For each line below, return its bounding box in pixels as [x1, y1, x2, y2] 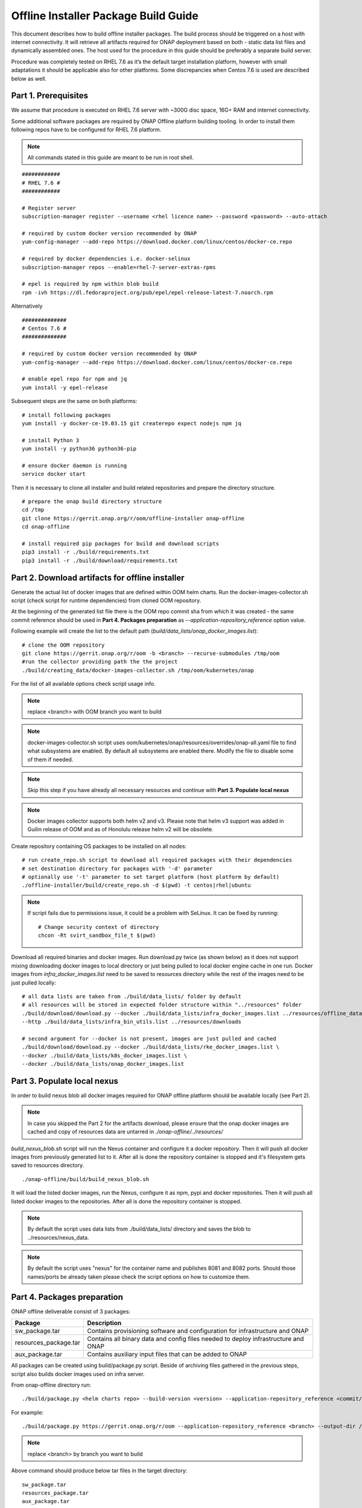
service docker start [22, 470, 86, 478]
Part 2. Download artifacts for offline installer [11, 572, 185, 583]
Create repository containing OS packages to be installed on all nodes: [11, 842, 187, 850]
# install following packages [22, 411, 112, 419]
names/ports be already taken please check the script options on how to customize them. [27, 1273, 250, 1280]
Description [87, 1319, 122, 1327]
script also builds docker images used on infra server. [11, 1370, 145, 1378]
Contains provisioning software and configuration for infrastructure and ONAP [87, 1327, 309, 1335]
